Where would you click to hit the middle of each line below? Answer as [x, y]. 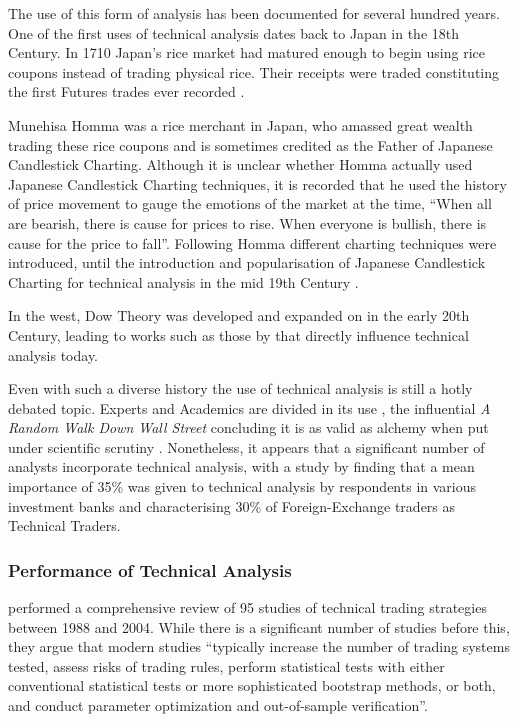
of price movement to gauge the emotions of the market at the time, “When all [250, 203]
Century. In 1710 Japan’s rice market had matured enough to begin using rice [246, 52]
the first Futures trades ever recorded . [126, 91]
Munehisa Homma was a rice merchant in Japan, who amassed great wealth [240, 124]
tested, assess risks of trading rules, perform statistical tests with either [226, 665]
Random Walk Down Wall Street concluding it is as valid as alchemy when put [248, 427]
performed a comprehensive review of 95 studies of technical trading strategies [247, 607]
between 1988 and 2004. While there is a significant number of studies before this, [259, 626]
